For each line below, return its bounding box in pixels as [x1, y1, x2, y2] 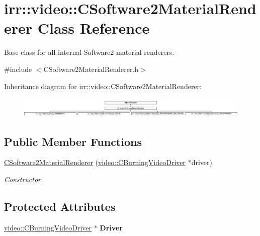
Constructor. [4, 174, 43, 184]
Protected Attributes [4, 198, 116, 214]
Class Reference [37, 18, 150, 38]
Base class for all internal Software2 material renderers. [4, 47, 175, 57]
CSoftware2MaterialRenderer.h [43, 63, 139, 74]
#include [4, 63, 32, 74]
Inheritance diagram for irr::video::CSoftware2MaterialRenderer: [4, 81, 202, 91]
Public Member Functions [4, 133, 142, 149]
